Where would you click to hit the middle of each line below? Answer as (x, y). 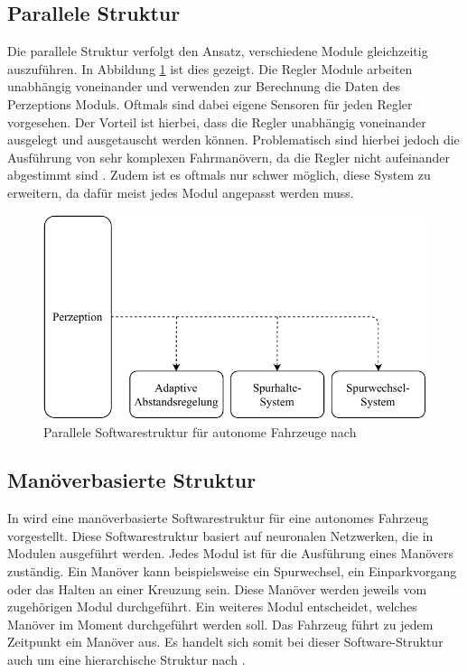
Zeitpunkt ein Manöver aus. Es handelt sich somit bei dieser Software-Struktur (225, 642)
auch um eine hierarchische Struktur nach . (126, 660)
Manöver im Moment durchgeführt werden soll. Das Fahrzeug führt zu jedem (220, 624)
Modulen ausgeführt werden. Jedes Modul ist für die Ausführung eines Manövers (231, 553)
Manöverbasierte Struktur (132, 480)
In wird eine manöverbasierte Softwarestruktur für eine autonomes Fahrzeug (218, 518)
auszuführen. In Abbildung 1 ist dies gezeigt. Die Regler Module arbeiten (210, 68)
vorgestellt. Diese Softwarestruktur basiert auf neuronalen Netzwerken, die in (220, 535)
